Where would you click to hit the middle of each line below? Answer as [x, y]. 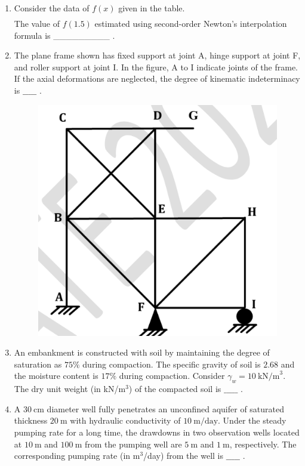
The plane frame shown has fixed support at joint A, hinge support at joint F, [157, 55]
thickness [31, 420]
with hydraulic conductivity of [125, 420]
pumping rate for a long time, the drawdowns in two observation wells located [157, 432]
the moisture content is [56, 376]
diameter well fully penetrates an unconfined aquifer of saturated [166, 408]
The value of [37, 24]
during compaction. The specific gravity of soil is [172, 364]
